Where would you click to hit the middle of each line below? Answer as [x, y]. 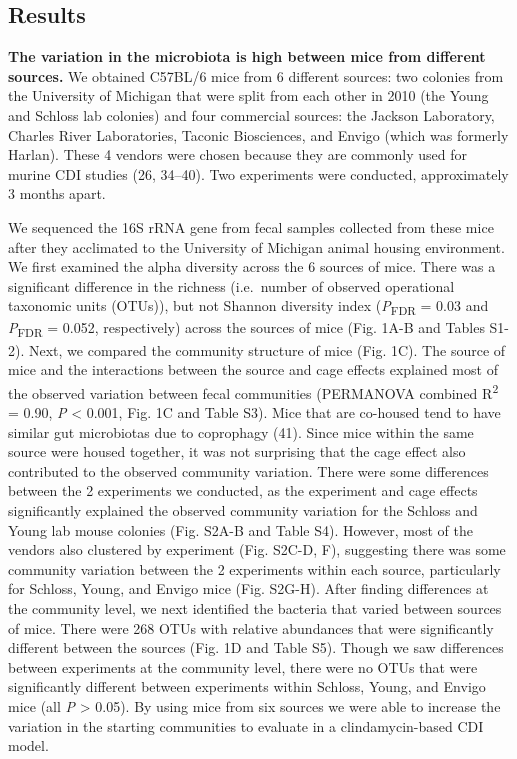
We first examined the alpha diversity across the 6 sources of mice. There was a [252, 266]
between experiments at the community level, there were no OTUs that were [243, 666]
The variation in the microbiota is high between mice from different [247, 56]
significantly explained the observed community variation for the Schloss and [243, 509]
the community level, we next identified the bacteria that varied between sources [255, 607]
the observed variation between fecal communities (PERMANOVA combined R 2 [253, 391]
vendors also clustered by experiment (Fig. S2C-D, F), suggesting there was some [257, 549]
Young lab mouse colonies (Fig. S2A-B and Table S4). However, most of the [240, 529]
